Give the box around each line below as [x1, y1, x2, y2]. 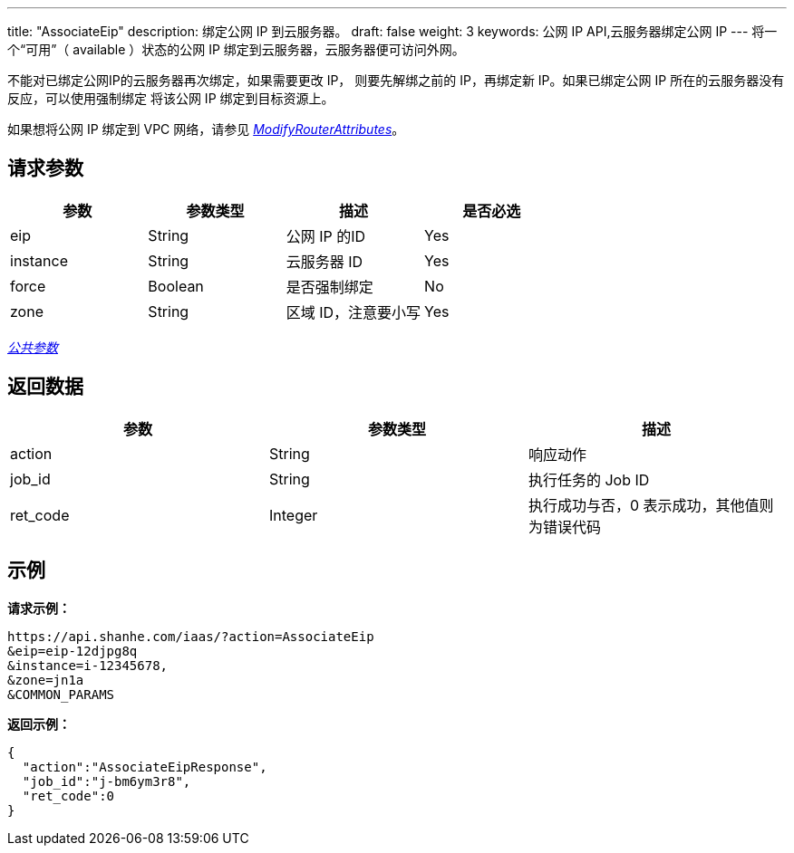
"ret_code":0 [22, 788, 115, 803]
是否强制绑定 [286, 277, 373, 296]
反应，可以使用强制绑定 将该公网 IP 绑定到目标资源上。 [7, 91, 334, 106]
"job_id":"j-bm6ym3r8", [22, 773, 191, 789]
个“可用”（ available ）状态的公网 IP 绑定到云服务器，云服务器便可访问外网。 [7, 42, 465, 57]
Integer [268, 505, 318, 524]
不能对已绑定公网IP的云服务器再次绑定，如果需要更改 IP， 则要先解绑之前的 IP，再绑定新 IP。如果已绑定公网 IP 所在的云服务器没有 [7, 72, 785, 88]
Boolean [148, 276, 204, 295]
